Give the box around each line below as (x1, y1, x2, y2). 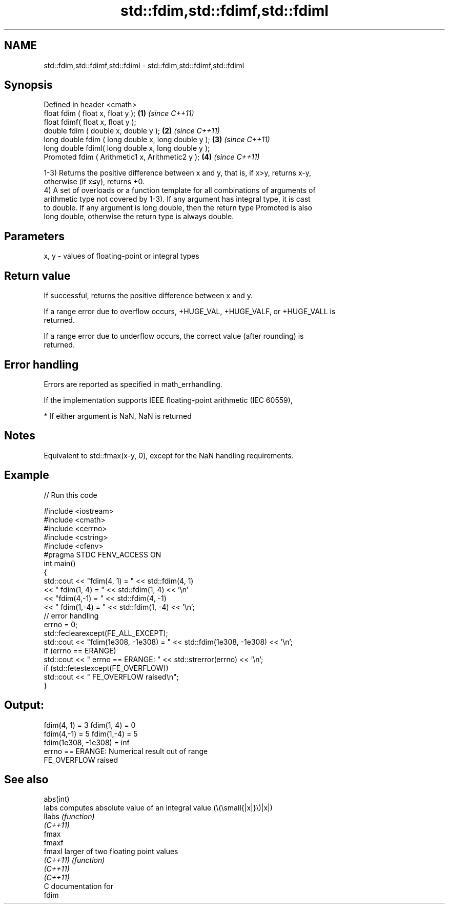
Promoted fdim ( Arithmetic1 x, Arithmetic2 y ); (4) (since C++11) (44, 152, 260, 162)
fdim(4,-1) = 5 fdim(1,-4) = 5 (44, 729, 138, 738)
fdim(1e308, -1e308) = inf (44, 738, 130, 747)
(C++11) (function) (44, 856, 105, 865)
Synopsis (4, 79, 53, 92)
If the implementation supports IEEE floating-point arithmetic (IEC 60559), (44, 395, 293, 404)
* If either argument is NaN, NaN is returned (44, 411, 192, 420)
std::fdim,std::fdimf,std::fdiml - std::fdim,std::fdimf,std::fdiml (44, 61, 244, 70)
